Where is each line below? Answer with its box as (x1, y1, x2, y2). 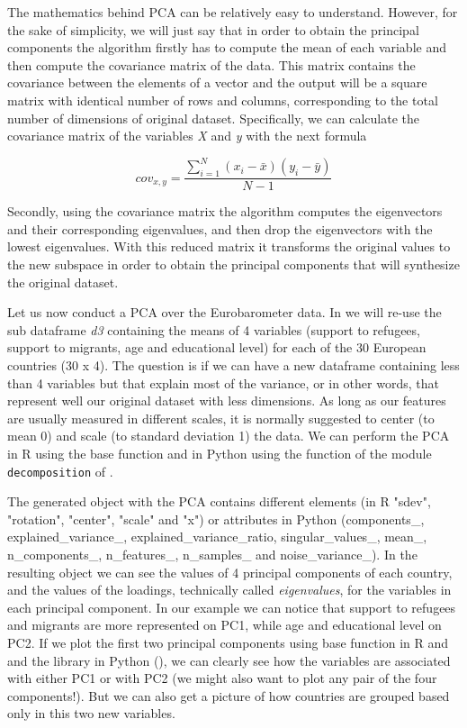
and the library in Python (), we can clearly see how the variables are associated (7, 651, 451, 669)
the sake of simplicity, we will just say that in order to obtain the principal (7, 20, 419, 39)
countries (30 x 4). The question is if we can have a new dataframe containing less (7, 356, 460, 375)
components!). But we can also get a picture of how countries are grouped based (7, 686, 450, 705)
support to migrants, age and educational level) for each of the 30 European (7, 338, 427, 357)
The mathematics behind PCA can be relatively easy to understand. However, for (7, 3, 458, 21)
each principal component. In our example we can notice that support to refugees (7, 597, 456, 616)
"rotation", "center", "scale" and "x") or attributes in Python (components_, (7, 509, 425, 528)
